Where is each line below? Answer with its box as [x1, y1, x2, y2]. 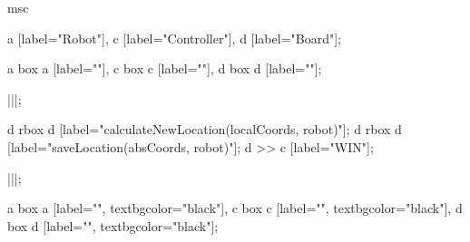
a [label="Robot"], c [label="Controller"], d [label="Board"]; [7, 28, 341, 47]
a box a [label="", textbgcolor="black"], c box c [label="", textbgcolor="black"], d [7, 198, 463, 218]
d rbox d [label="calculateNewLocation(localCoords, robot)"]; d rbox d [7, 120, 402, 139]
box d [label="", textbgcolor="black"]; [7, 216, 219, 235]
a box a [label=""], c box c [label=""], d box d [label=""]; [7, 59, 322, 78]
